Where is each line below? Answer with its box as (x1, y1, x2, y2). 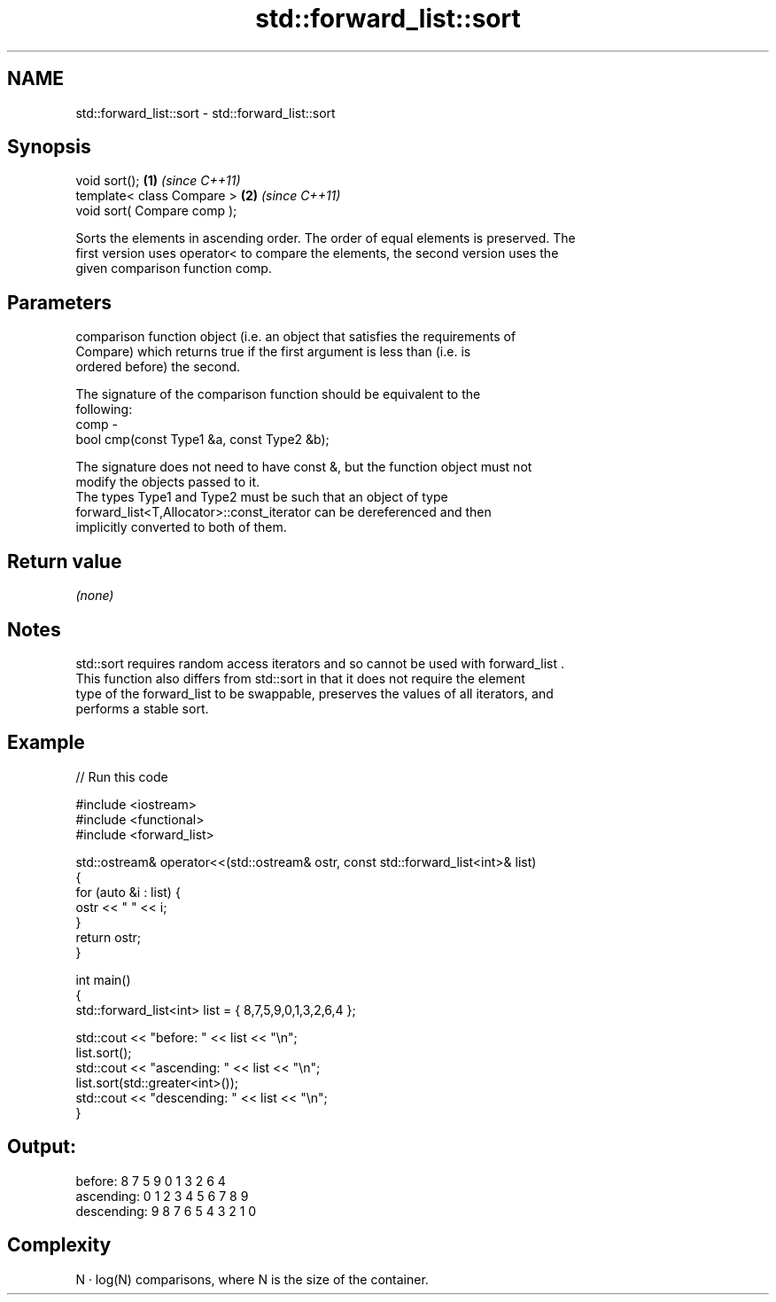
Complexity (7, 1234, 112, 1257)
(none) (75, 588, 114, 604)
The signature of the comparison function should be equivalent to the (75, 386, 481, 402)
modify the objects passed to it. (75, 474, 260, 490)
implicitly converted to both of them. (75, 519, 287, 535)
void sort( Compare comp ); (75, 203, 237, 219)
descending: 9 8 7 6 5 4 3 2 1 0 (75, 1203, 257, 1219)
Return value (7, 550, 122, 573)
